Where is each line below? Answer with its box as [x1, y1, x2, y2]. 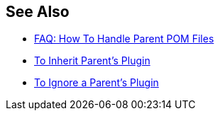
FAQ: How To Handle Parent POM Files [34, 33, 214, 45]
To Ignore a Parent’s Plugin [34, 76, 159, 89]
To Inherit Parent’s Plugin [34, 54, 150, 67]
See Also [6, 3, 70, 21]
